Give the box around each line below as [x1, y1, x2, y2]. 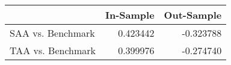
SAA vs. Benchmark [10, 26, 95, 40]
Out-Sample [164, 8, 222, 22]
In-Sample [105, 8, 155, 22]
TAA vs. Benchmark [10, 43, 96, 57]
